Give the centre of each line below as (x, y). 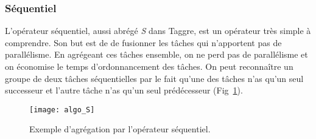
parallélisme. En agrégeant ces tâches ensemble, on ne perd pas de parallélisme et (156, 54)
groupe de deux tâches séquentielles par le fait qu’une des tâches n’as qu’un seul (154, 78)
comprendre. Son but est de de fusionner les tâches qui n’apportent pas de (143, 42)
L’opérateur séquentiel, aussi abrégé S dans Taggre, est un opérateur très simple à (158, 31)
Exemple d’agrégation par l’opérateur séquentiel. (120, 129)
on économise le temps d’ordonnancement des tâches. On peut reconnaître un (149, 66)
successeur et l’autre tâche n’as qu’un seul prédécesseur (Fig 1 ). (124, 90)
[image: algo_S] (62, 110)
